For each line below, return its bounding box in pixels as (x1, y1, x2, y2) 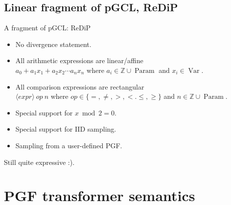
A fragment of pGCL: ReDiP (4, 23, 91, 33)
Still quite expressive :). (4, 157, 75, 167)
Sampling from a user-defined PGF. (15, 140, 122, 150)
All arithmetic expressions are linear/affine (15, 55, 143, 66)
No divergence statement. (15, 39, 92, 49)
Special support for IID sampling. (15, 124, 116, 134)
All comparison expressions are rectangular (15, 81, 144, 91)
